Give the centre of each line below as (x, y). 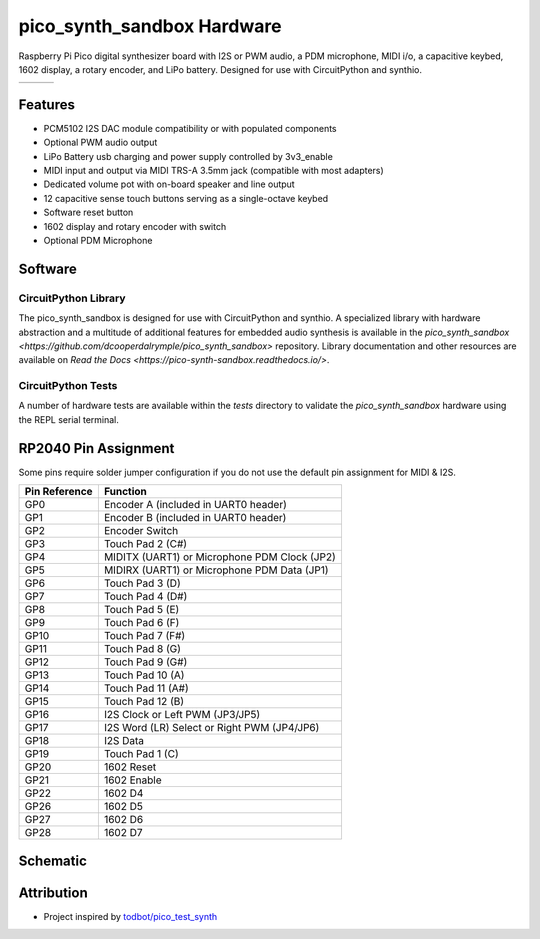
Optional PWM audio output (100, 142)
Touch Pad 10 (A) (144, 675)
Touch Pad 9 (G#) (145, 662)
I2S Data (124, 741)
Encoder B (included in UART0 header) (195, 518)
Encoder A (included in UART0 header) (195, 505)
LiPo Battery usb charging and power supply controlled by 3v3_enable (188, 156)
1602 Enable (132, 780)
